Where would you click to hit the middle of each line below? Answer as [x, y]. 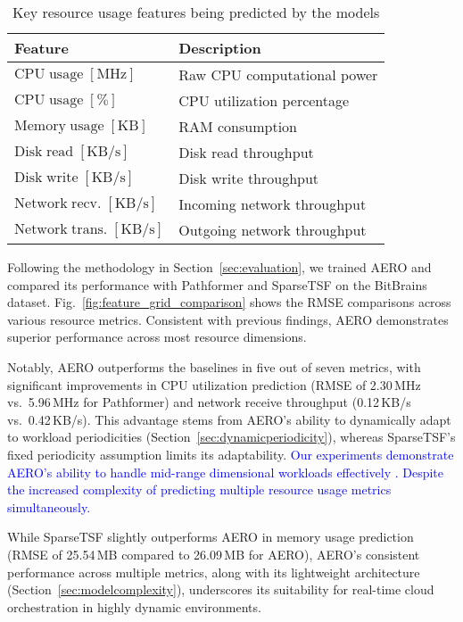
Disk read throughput [246, 152]
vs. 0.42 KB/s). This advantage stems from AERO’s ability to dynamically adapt [229, 419]
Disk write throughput [249, 178]
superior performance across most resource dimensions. [157, 337]
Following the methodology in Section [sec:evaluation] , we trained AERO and [219, 267]
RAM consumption [238, 126]
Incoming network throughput [273, 204]
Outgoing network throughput [273, 230]
